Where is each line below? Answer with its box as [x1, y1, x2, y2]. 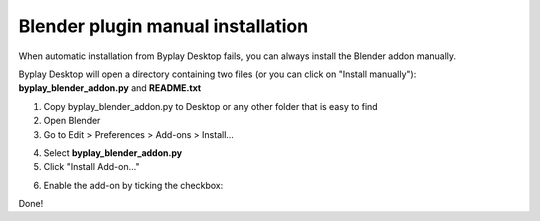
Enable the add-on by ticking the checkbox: [43, 179, 224, 191]
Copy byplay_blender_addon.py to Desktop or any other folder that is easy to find [43, 100, 379, 112]
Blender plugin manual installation [18, 15, 309, 37]
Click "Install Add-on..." [43, 161, 140, 173]
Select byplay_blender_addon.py [43, 146, 183, 159]
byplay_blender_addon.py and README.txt [18, 82, 202, 94]
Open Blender [43, 115, 101, 127]
